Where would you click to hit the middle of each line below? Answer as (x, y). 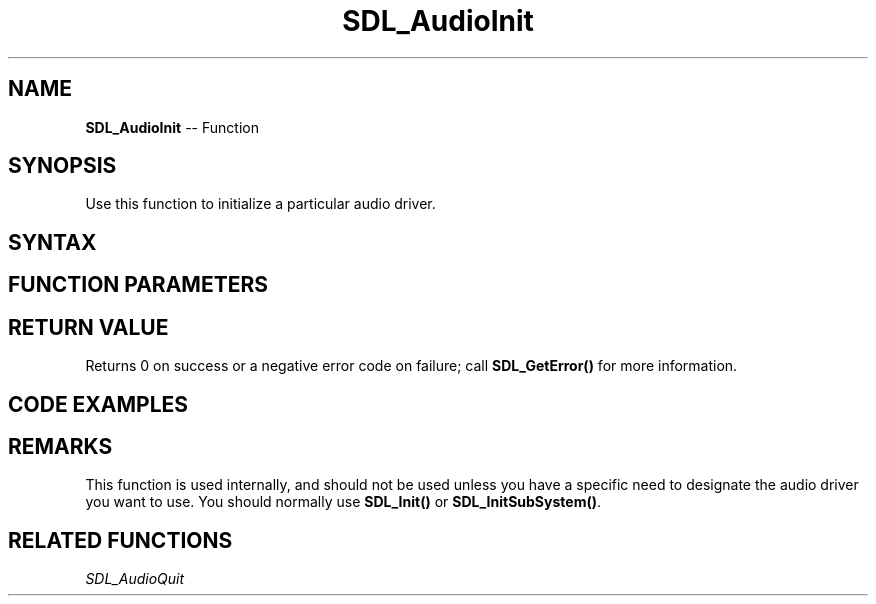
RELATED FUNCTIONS (120, 540)
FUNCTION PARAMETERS (138, 285)
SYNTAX (52, 242)
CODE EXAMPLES (98, 404)
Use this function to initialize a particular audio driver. (260, 204)
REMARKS (60, 446)
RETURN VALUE (88, 327)
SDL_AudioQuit (135, 579)
